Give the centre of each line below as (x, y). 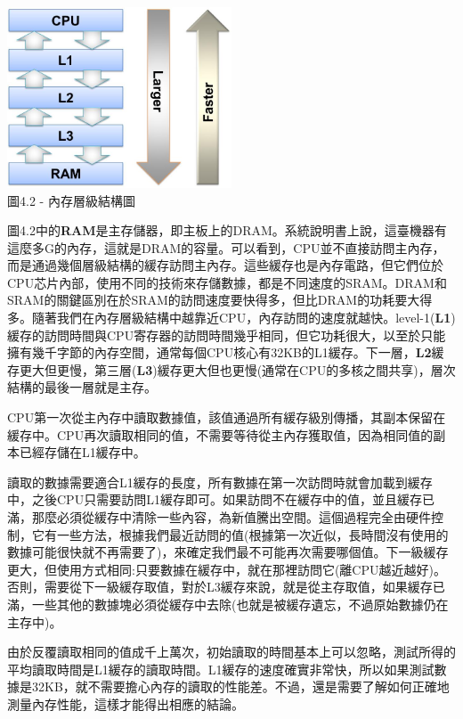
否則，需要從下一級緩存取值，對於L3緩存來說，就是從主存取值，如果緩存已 (226, 587)
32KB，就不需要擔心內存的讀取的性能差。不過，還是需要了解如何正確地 (240, 686)
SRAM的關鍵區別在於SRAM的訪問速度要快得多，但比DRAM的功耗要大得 (220, 300)
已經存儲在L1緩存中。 (82, 452)
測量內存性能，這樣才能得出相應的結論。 (126, 703)
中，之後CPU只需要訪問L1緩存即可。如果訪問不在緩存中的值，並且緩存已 (221, 499)
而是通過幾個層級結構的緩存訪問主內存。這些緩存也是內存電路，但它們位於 (225, 265)
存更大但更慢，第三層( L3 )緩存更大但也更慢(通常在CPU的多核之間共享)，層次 (231, 369)
